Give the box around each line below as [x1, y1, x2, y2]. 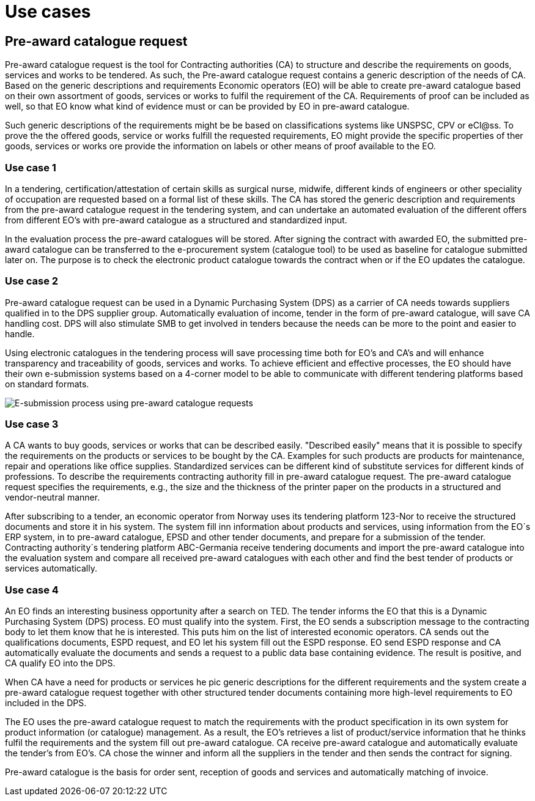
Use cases [5, 1, 91, 22]
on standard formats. [5, 378, 89, 389]
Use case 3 [5, 418, 59, 431]
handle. [5, 328, 35, 339]
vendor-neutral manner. [5, 492, 100, 503]
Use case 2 [5, 275, 59, 288]
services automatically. [5, 563, 97, 574]
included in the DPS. [5, 698, 87, 709]
